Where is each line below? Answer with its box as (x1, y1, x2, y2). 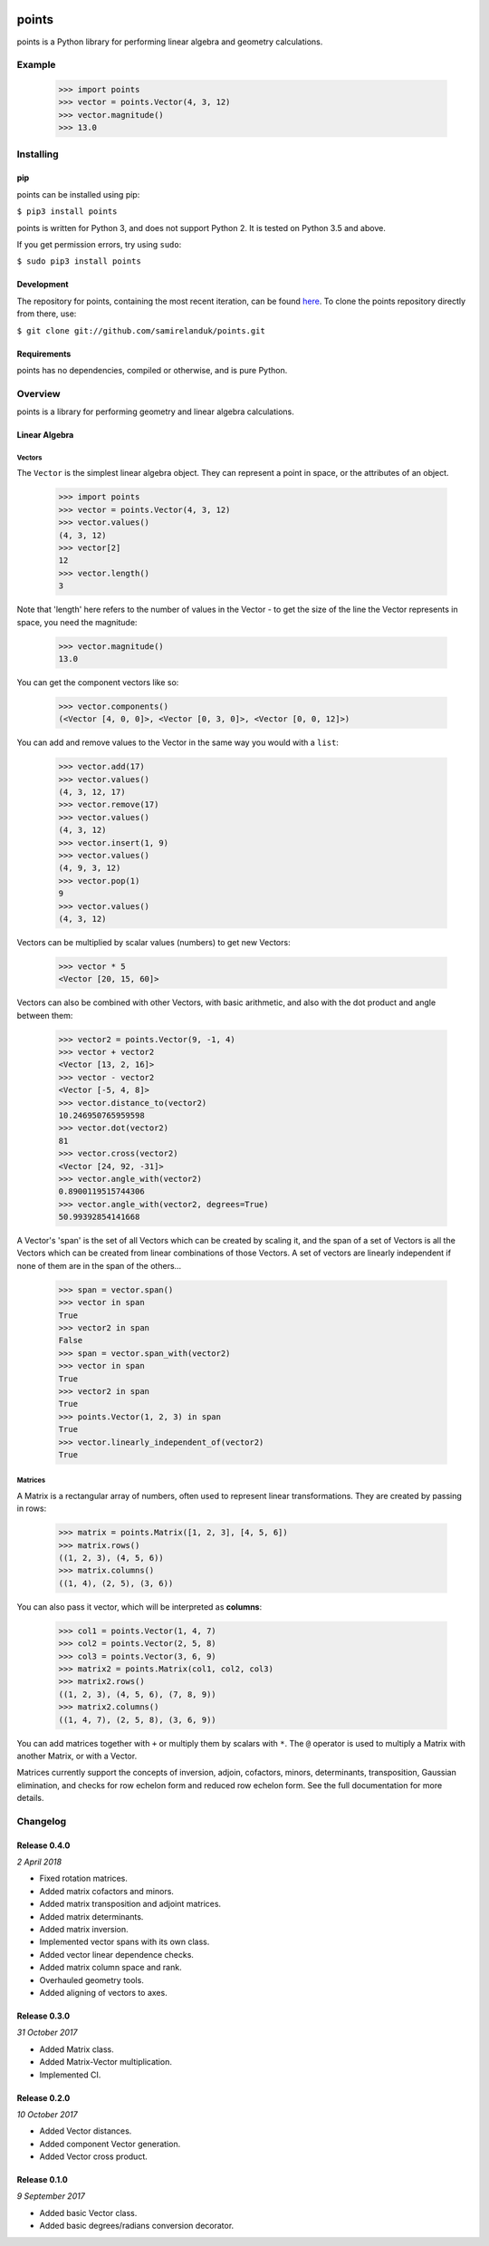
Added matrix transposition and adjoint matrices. (39, 1899, 222, 1910)
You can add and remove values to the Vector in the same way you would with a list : (16, 737, 340, 748)
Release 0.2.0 (16, 2092, 71, 2103)
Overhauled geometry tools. (39, 1974, 144, 1985)
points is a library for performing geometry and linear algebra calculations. (16, 406, 294, 417)
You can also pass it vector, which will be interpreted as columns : (16, 1601, 263, 1612)
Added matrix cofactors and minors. (39, 1885, 174, 1896)
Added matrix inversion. (39, 1923, 129, 1934)
